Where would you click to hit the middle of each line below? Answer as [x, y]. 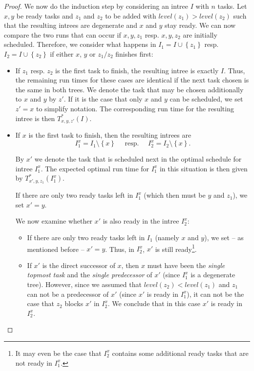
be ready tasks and [45, 15]
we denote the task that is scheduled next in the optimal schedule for [138, 159]
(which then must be [175, 195]
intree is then [35, 118]
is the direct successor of [79, 265]
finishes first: [134, 53]
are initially [200, 34]
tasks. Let [232, 6]
